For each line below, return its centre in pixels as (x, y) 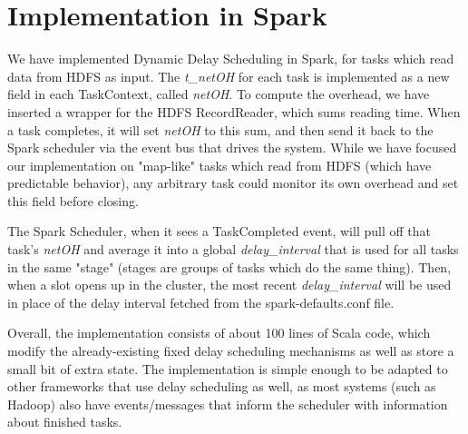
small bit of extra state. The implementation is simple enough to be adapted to (228, 368)
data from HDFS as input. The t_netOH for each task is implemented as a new (229, 76)
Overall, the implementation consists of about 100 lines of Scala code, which (219, 333)
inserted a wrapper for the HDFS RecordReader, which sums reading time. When (234, 111)
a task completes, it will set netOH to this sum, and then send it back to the (220, 129)
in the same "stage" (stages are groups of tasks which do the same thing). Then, (229, 266)
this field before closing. (73, 200)
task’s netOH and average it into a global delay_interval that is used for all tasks (233, 249)
